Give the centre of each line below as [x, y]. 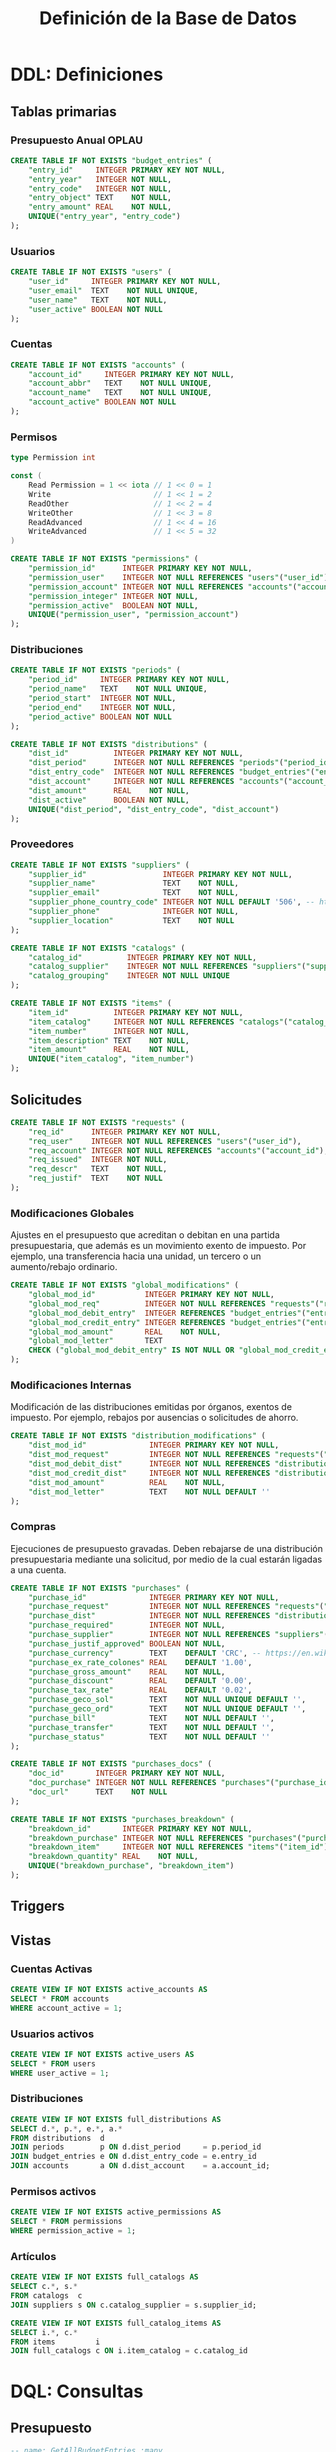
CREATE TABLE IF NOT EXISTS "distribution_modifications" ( [138, 1436]
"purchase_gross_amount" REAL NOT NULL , [127, 1672]
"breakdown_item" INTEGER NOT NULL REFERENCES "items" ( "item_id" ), [180, 1847]
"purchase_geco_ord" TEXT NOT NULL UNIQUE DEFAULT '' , [167, 1709]
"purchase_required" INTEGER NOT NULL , [127, 1625]
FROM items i [55, 2342]
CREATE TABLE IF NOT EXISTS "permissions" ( [104, 559]
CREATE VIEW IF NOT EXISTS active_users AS [102, 2054]
